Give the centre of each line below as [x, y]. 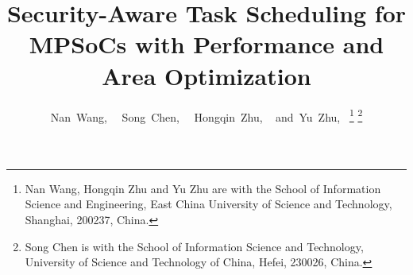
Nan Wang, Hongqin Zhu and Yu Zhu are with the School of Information [203, 188]
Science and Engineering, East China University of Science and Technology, [208, 204]
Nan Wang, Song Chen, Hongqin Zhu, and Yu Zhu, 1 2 [206, 115]
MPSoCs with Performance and [206, 44]
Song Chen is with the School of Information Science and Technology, [194, 246]
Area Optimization [206, 75]
